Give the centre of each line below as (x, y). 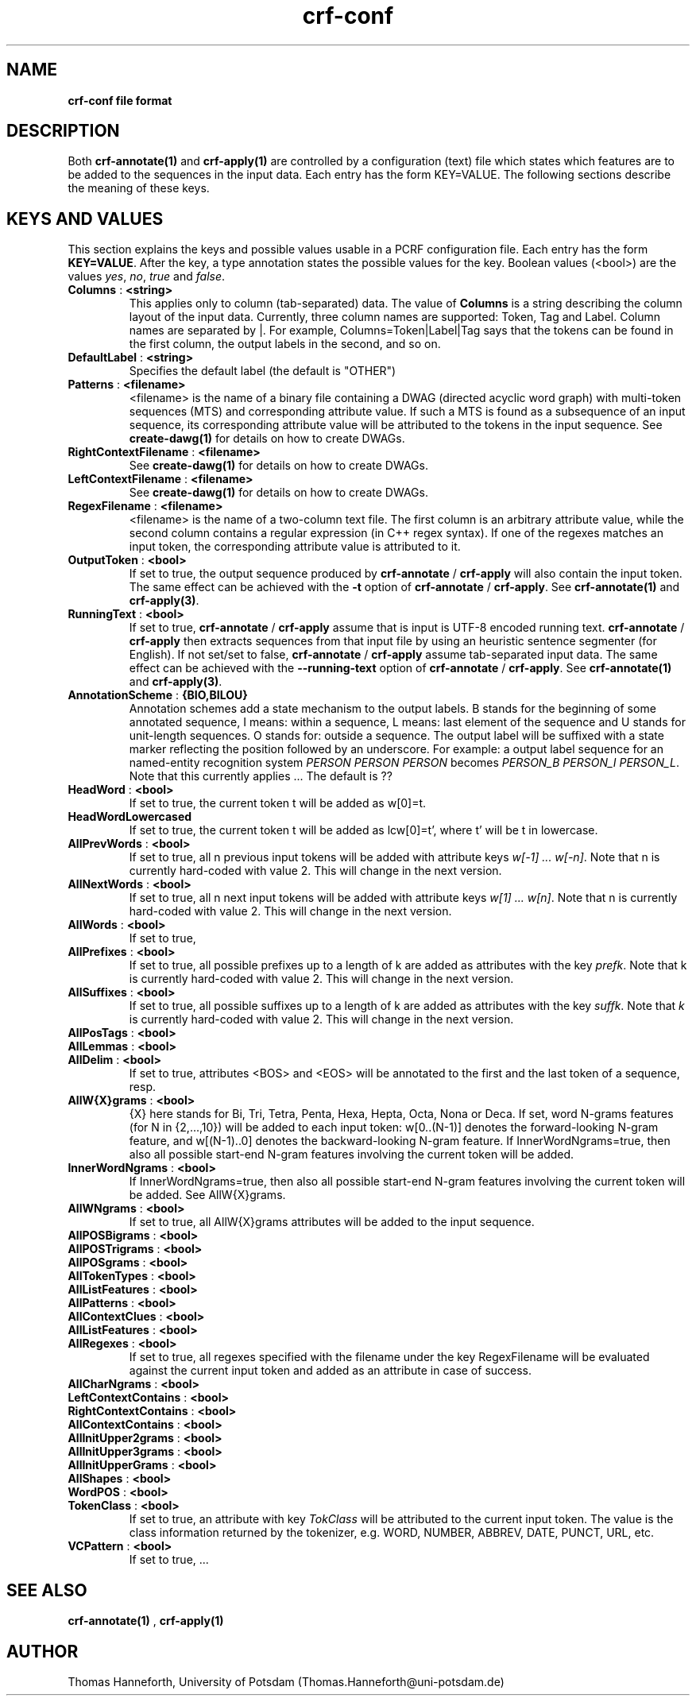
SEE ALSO (47, 1590)
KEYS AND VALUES (85, 219)
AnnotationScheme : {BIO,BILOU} (158, 695)
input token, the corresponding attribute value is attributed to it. (295, 547)
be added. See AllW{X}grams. (207, 1195)
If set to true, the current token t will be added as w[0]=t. (278, 803)
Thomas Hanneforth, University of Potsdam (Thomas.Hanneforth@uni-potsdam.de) (286, 1681)
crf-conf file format (120, 100)
